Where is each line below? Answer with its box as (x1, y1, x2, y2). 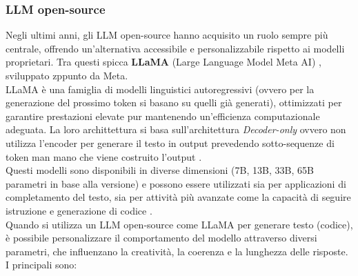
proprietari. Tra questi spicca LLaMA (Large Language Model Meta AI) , (6, 55, 321, 69)
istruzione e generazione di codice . (6, 203, 152, 217)
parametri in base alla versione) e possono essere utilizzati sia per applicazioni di (6, 176, 346, 190)
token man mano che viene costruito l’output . (6, 149, 202, 164)
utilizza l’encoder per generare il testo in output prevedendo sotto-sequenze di (6, 135, 335, 150)
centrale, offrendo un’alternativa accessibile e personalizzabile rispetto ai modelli (6, 41, 345, 55)
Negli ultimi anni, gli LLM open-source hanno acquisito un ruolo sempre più (6, 28, 328, 42)
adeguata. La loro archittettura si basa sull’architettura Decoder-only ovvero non (6, 122, 346, 137)
